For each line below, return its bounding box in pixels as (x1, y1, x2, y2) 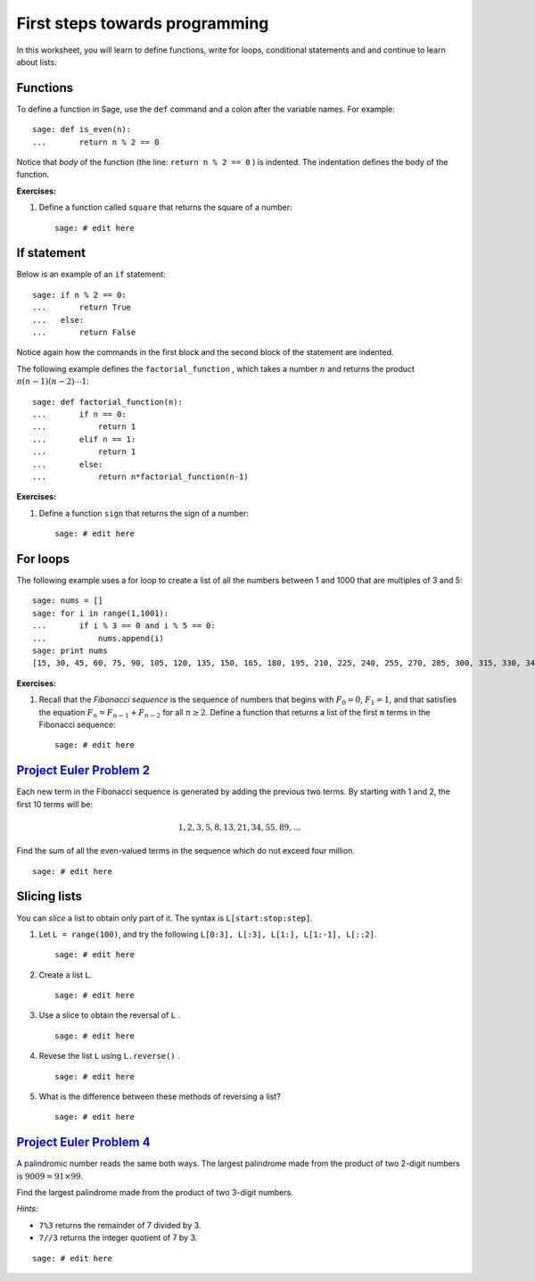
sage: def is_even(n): (32, 125, 132, 135)
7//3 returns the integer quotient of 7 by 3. (38, 1232, 198, 1244)
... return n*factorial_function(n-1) (32, 471, 249, 482)
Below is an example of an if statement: (16, 269, 166, 280)
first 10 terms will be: (16, 798, 94, 809)
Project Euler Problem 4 (16, 1135, 151, 1150)
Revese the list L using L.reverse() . (38, 1051, 180, 1062)
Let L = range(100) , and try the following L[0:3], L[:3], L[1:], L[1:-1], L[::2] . (38, 929, 377, 939)
